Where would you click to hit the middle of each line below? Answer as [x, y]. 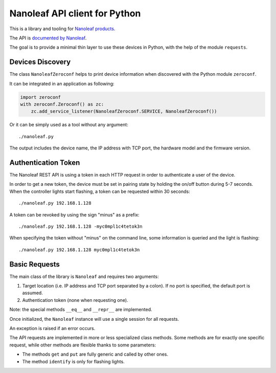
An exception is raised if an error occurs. [52, 328]
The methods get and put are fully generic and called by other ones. [95, 354]
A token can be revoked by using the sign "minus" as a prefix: [75, 214]
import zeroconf [41, 97]
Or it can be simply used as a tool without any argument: [69, 125]
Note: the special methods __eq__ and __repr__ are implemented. [81, 310]
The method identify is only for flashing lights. [73, 361]
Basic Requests [34, 264]
